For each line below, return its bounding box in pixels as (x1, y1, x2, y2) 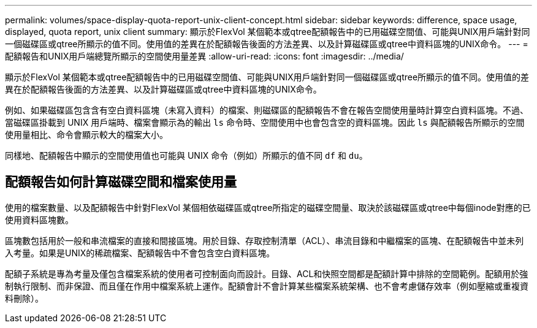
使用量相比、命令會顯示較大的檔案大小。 (5, 129, 168, 140)
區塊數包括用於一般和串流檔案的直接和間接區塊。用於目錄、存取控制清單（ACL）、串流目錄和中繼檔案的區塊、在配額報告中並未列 (5, 235, 524, 246)
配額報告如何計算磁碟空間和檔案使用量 (5, 174, 237, 190)
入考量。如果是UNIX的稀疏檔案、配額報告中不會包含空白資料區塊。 (5, 247, 275, 258)
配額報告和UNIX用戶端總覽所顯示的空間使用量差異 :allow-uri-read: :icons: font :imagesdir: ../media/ (5, 51, 404, 61)
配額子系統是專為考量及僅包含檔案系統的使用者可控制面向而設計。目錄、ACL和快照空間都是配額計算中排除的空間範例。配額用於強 (5, 268, 528, 279)
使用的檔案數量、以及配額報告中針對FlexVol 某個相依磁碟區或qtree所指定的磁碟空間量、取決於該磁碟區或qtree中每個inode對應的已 (5, 202, 531, 213)
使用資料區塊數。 (5, 214, 74, 225)
